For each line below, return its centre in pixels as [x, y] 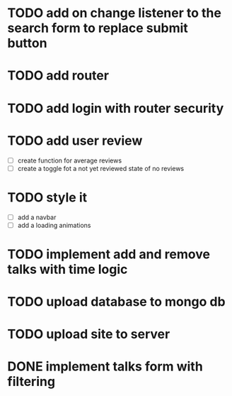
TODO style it [47, 197]
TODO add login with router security [116, 108]
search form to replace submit [98, 28]
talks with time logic [68, 269]
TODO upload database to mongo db [116, 302]
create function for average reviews [70, 160]
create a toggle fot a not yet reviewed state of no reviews [101, 168]
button [27, 43]
